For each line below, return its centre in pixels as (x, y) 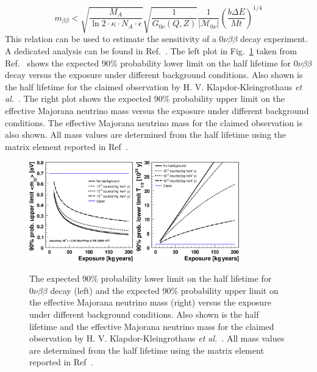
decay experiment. (274, 39)
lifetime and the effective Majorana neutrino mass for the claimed (152, 326)
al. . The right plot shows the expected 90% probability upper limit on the (145, 98)
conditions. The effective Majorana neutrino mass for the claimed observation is (154, 122)
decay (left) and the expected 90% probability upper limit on (164, 290)
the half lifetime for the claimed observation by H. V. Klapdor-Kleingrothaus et (154, 86)
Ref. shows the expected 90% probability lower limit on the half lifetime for (148, 63)
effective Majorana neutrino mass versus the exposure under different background (157, 110)
